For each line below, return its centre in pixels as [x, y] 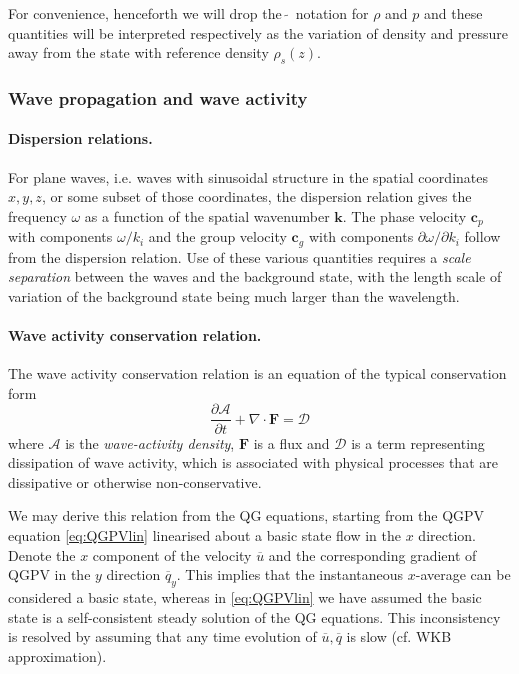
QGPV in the [49, 574]
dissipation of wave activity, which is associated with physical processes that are [253, 462]
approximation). [57, 655]
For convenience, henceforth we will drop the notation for [188, 13]
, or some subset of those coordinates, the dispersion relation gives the [256, 196]
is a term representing [418, 442]
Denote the [42, 554]
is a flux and [291, 442]
